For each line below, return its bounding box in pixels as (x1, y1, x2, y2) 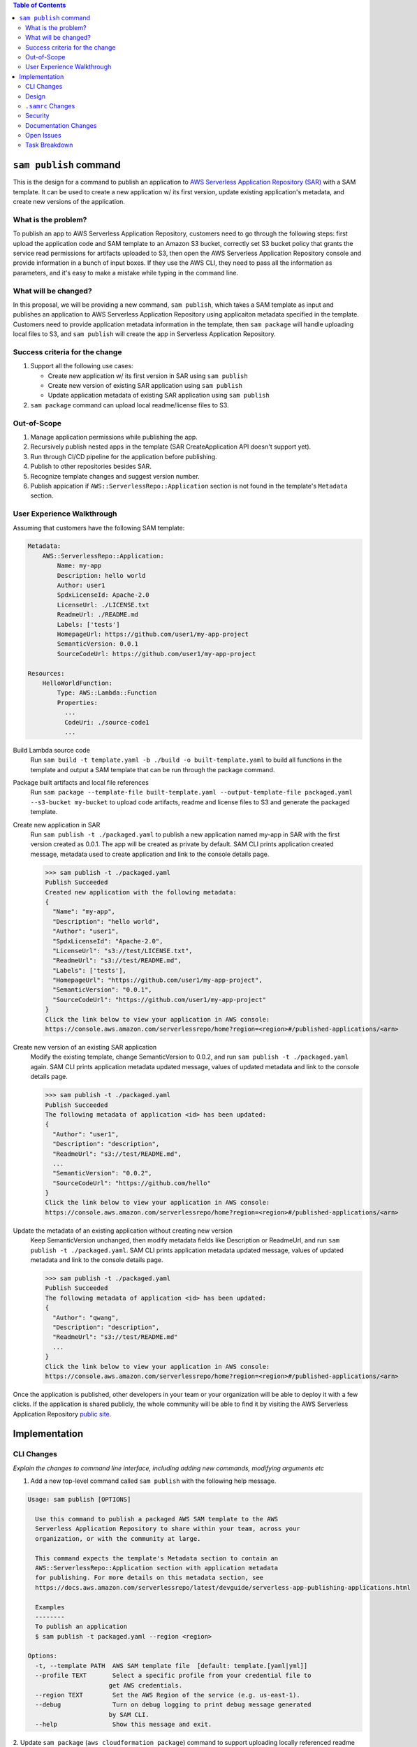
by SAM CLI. (108, 1711, 149, 1718)
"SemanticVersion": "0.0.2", (52, 1169, 153, 1177)
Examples (35, 1603, 65, 1611)
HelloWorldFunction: (42, 679, 113, 687)
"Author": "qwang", (52, 1314, 119, 1321)
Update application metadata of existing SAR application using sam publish (47, 391, 270, 400)
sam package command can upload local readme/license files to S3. (30, 400, 230, 409)
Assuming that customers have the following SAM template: (13, 523, 185, 532)
